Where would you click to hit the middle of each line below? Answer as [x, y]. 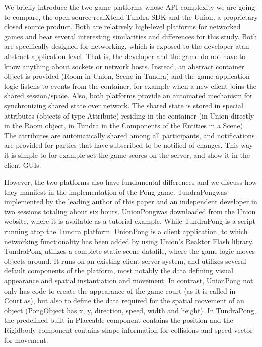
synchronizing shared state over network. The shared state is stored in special [124, 105]
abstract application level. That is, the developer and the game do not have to [125, 56]
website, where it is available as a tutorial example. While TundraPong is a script [130, 221]
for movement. [26, 340]
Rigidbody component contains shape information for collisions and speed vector [128, 330]
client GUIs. [23, 165]
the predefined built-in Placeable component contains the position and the [119, 320]
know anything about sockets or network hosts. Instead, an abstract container [124, 66]
